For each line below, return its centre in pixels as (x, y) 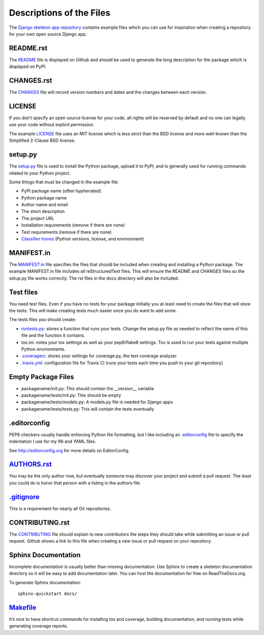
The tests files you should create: (43, 320)
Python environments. (44, 349)
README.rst (28, 48)
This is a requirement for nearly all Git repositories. (60, 508)
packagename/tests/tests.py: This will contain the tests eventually (88, 409)
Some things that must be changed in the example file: (64, 182)
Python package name (44, 197)
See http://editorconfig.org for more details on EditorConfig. (69, 450)
